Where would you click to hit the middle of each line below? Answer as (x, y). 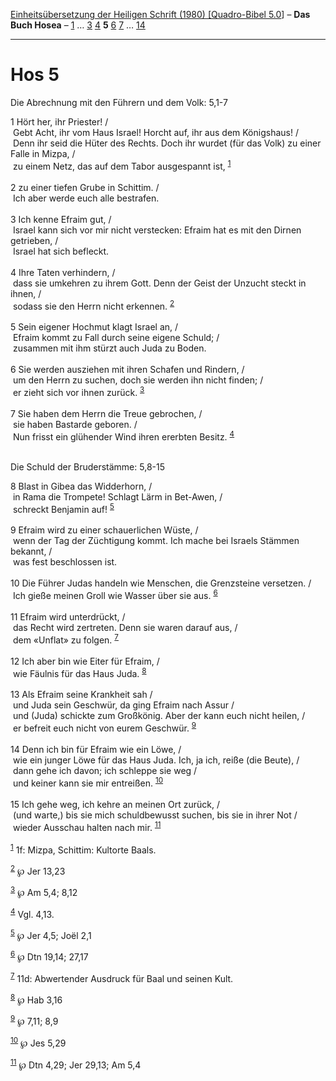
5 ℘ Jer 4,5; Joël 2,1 (51, 934)
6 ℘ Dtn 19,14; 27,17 (49, 956)
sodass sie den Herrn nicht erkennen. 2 (93, 305)
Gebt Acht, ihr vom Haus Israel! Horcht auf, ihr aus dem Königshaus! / (155, 132)
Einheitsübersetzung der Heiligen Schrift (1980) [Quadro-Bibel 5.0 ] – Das (160, 14)
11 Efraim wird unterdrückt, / (68, 616)
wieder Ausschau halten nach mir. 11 (87, 826)
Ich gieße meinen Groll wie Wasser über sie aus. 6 (115, 594)
